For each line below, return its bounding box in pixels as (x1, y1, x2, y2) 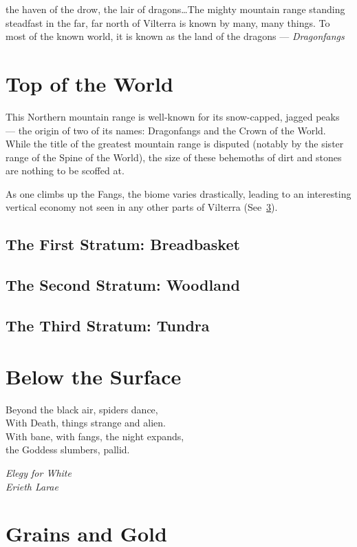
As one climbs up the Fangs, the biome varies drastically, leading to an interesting (6, 186, 351, 200)
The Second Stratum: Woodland (6, 274, 240, 296)
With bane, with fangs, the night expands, (6, 429, 184, 443)
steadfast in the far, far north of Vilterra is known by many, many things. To (6, 15, 330, 30)
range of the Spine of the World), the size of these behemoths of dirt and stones (6, 149, 342, 164)
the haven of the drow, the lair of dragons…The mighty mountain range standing (6, 2, 345, 16)
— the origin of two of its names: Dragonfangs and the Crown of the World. (6, 123, 326, 137)
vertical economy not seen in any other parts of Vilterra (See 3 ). (6, 200, 278, 214)
